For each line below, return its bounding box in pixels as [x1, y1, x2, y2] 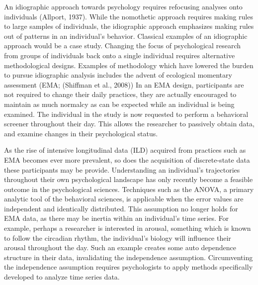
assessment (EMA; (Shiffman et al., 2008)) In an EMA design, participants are [4, 79, 244, 90]
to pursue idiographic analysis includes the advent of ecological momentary [4, 70, 232, 80]
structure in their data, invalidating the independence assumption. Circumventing [4, 252, 253, 262]
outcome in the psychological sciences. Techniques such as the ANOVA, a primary [4, 184, 254, 194]
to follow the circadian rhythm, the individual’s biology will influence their [4, 232, 231, 243]
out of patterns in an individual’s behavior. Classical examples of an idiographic [4, 30, 248, 41]
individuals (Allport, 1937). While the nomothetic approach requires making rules [4, 11, 253, 21]
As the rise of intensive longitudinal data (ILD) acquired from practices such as [4, 145, 246, 155]
